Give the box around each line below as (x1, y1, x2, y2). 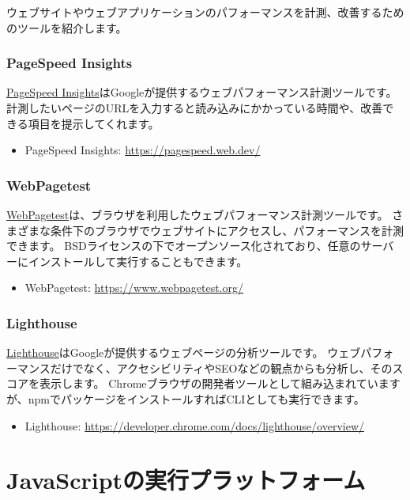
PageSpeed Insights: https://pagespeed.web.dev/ (24, 142, 261, 158)
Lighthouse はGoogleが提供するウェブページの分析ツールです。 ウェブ (6, 344, 361, 361)
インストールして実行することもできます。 (28, 252, 248, 269)
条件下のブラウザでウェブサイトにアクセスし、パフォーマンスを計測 (50, 222, 404, 238)
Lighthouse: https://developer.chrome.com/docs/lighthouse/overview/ (24, 417, 364, 434)
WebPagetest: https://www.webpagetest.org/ (24, 279, 243, 296)
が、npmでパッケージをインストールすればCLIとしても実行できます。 (6, 390, 365, 407)
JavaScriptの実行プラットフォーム (6, 464, 366, 496)
